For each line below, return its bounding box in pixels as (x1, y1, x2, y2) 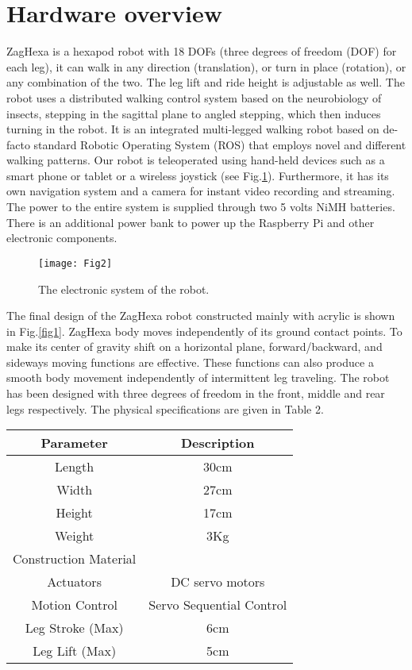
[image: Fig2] (38, 257, 113, 269)
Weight (54, 526, 94, 545)
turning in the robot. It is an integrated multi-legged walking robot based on (6, 121, 379, 137)
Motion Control (31, 595, 117, 614)
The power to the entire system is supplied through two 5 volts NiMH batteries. (6, 198, 395, 215)
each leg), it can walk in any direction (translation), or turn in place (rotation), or (6, 58, 406, 75)
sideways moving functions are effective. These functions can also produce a (6, 353, 374, 370)
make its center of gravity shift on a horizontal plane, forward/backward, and (6, 338, 383, 355)
